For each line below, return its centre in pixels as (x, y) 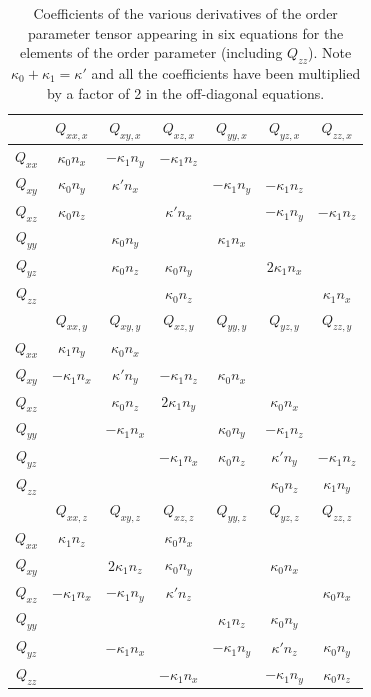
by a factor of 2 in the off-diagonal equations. (186, 92)
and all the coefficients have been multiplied (226, 72)
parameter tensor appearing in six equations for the (185, 32)
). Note (330, 52)
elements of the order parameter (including (151, 52)
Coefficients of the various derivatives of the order (185, 13)
